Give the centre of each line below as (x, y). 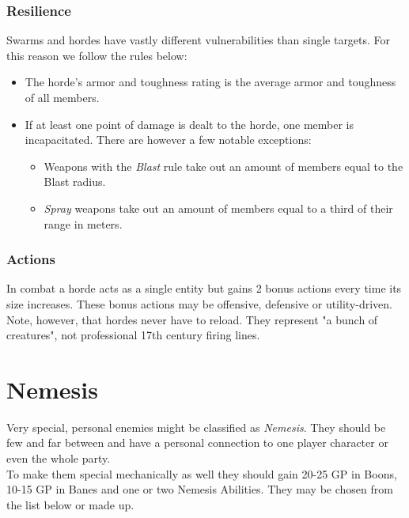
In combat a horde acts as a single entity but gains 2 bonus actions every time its (204, 288)
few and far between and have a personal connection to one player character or (197, 442)
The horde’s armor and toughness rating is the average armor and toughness (210, 82)
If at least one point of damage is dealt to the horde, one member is (189, 124)
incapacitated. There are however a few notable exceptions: (168, 140)
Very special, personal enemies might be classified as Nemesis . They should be (196, 427)
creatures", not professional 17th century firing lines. (133, 335)
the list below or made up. (70, 504)
